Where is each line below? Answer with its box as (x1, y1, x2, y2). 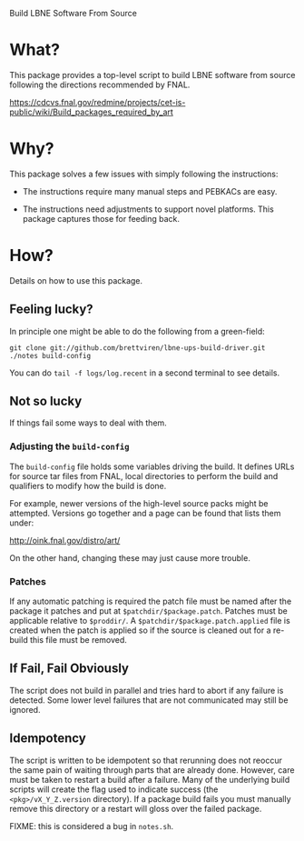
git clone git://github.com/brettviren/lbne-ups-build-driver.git (9, 343, 266, 353)
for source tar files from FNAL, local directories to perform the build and (9, 470, 279, 481)
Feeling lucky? (9, 302, 93, 317)
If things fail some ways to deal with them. (9, 417, 168, 428)
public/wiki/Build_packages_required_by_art (9, 106, 174, 117)
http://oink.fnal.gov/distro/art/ (9, 535, 121, 546)
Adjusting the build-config (9, 440, 130, 453)
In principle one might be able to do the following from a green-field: (9, 325, 265, 336)
